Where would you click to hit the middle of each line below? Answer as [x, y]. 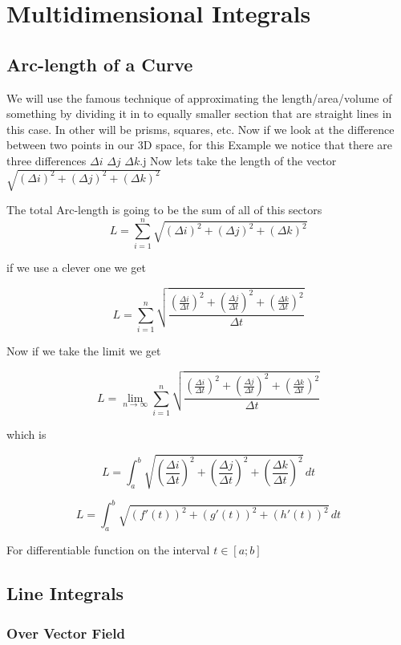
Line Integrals [65, 593]
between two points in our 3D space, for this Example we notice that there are [200, 145]
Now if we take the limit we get [84, 350]
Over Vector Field [66, 633]
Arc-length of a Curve [100, 64]
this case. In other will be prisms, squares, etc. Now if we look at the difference [200, 129]
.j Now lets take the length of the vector [238, 160]
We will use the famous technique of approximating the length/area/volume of [199, 97]
